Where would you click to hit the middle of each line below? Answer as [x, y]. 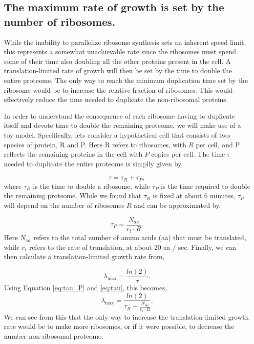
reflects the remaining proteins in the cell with [73, 154]
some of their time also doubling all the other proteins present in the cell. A [117, 61]
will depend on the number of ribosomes [64, 205]
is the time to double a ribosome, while [91, 186]
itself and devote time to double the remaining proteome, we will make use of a [123, 125]
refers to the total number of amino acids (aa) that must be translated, [140, 237]
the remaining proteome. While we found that [73, 195]
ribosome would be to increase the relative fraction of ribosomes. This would [118, 90]
